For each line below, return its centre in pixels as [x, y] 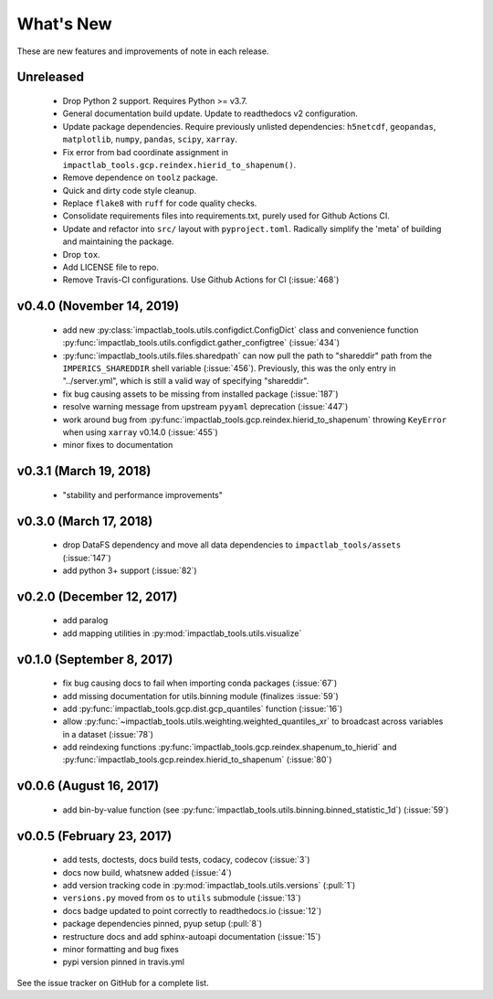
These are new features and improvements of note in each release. [143, 51]
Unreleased [51, 77]
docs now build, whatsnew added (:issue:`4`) [147, 872]
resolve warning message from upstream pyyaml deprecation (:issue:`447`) [205, 407]
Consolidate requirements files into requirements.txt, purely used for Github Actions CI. [226, 216]
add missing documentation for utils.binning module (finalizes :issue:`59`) [201, 696]
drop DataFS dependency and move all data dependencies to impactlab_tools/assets [232, 545]
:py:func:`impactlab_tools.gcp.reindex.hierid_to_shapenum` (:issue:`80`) [197, 760]
